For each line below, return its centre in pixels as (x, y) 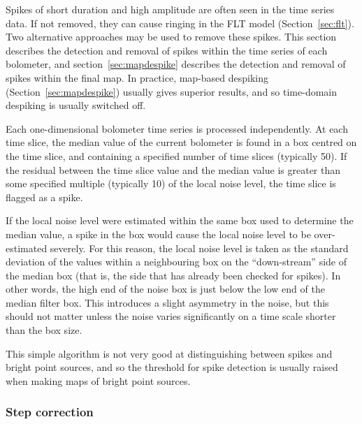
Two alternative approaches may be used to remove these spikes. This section (171, 37)
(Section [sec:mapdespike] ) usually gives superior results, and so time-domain (172, 91)
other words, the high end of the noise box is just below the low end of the (165, 289)
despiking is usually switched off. (76, 105)
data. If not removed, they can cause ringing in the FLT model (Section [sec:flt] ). (180, 23)
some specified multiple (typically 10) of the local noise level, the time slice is (171, 183)
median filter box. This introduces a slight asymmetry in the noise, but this (167, 302)
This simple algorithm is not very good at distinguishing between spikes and (169, 353)
